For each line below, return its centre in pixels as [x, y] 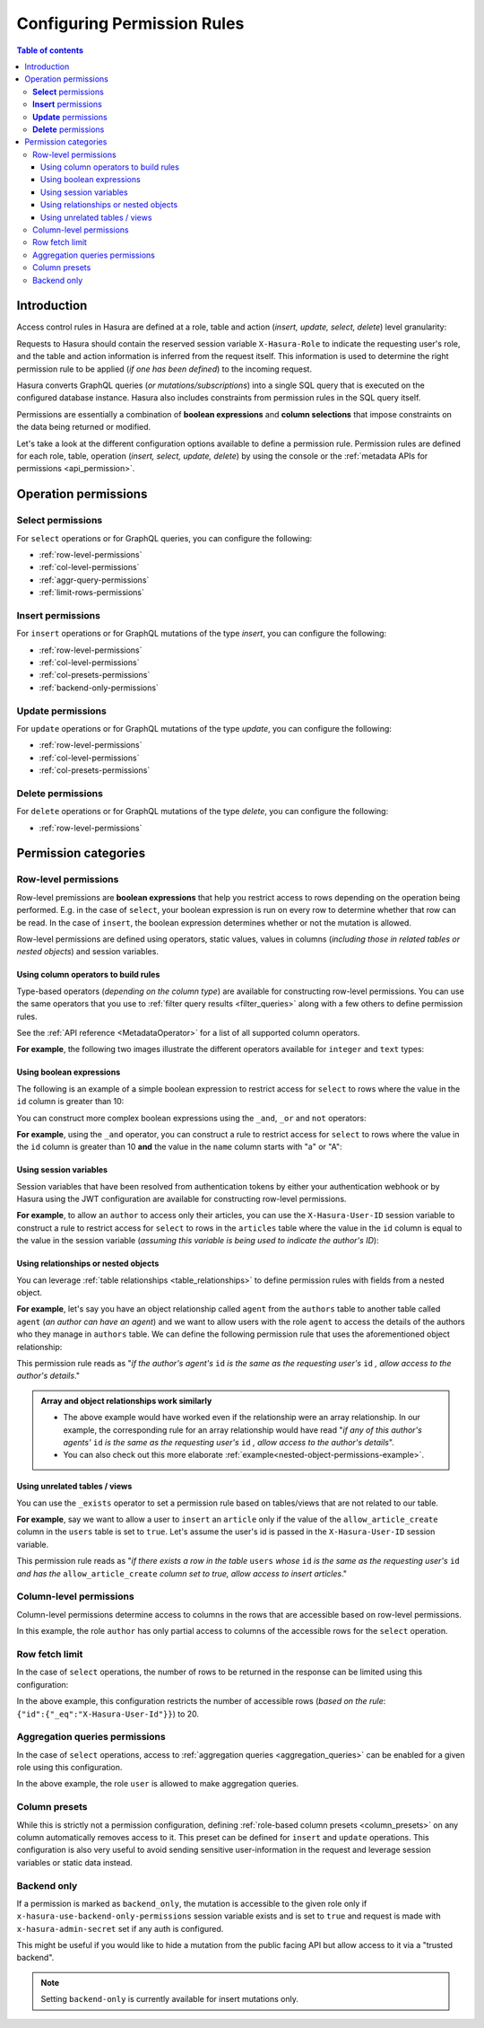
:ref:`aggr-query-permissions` [94, 580]
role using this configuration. [69, 1768]
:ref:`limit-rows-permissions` [92, 593]
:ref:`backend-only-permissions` [99, 688]
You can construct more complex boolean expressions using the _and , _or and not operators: [191, 1118]
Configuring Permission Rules [130, 23]
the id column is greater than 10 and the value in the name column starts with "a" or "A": [179, 1147]
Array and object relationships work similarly [126, 1400]
